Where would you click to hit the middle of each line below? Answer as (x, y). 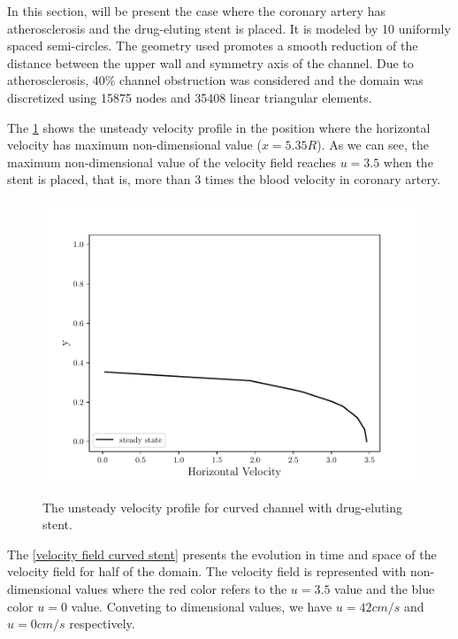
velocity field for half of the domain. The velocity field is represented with (207, 571)
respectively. (102, 624)
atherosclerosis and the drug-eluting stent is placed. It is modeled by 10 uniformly (229, 28)
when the (408, 162)
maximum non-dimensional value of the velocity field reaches (172, 162)
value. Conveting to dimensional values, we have (202, 606)
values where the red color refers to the (181, 588)
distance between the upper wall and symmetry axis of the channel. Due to (210, 62)
